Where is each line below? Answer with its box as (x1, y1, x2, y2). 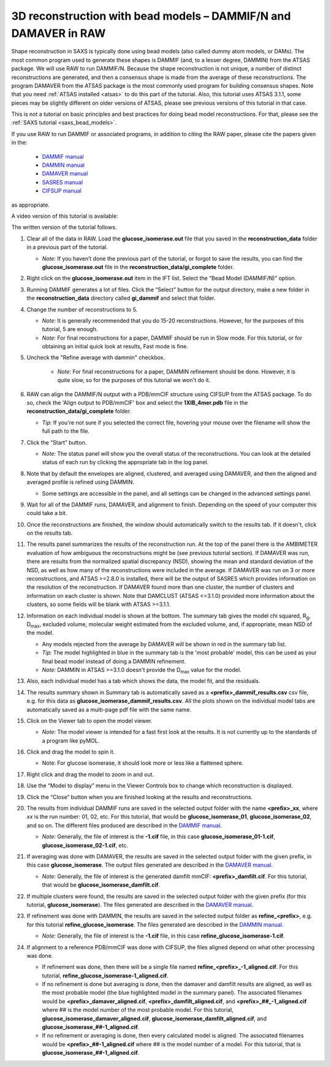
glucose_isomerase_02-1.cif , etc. (42, 841, 129, 849)
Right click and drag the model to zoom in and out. (26, 770, 154, 778)
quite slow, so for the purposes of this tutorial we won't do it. (57, 377, 211, 384)
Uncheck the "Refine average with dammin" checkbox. (26, 354, 165, 361)
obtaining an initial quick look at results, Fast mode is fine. (42, 343, 188, 350)
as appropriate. (11, 201, 50, 208)
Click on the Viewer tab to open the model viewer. (26, 717, 153, 724)
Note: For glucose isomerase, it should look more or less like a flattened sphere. (42, 759, 244, 767)
